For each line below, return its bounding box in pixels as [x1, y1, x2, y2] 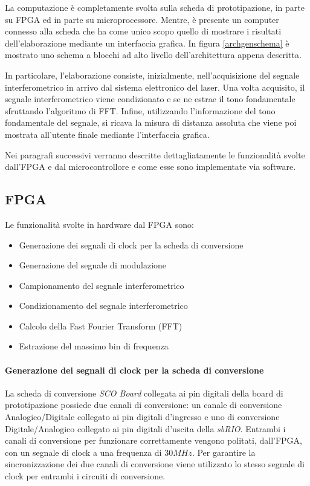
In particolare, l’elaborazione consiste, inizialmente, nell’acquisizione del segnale [5, 68, 300, 81]
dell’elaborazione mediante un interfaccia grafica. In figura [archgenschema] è [5, 36, 289, 49]
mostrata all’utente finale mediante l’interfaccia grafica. [5, 128, 210, 140]
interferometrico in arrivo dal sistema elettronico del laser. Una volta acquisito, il [5, 80, 305, 93]
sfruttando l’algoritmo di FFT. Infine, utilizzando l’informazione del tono [5, 104, 276, 117]
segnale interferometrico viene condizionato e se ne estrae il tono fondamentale [5, 92, 295, 105]
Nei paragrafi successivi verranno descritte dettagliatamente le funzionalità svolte [5, 148, 305, 161]
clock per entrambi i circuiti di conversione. [5, 470, 166, 482]
